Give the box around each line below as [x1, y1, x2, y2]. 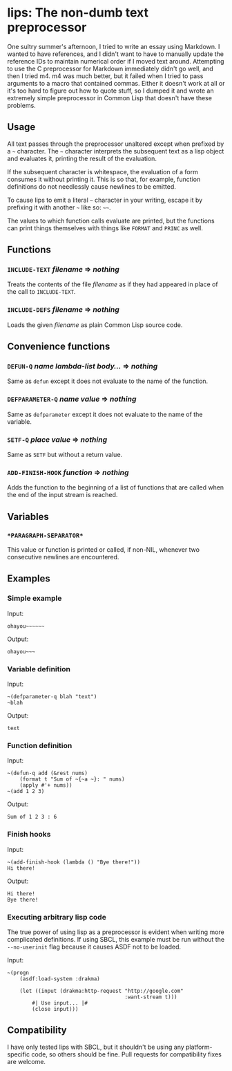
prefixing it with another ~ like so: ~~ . [7, 203, 111, 212]
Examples [7, 572, 50, 585]
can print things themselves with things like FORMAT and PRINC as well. [7, 223, 204, 232]
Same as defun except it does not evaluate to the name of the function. [7, 377, 209, 385]
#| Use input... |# [32, 999, 88, 1007]
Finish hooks [7, 830, 51, 839]
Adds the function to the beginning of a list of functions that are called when [7, 483, 224, 492]
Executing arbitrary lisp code [7, 912, 107, 922]
